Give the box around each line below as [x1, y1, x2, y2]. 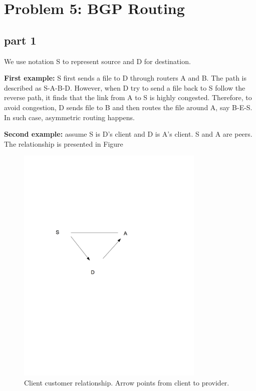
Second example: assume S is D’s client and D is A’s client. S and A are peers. [4, 129, 252, 139]
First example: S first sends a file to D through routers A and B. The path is [4, 73, 247, 83]
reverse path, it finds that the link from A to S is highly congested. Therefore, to [4, 92, 252, 103]
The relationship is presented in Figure [4, 138, 123, 149]
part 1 [4, 32, 37, 48]
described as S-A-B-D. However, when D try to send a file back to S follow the [4, 82, 245, 93]
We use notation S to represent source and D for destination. [4, 56, 191, 66]
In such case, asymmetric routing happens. [4, 112, 135, 122]
